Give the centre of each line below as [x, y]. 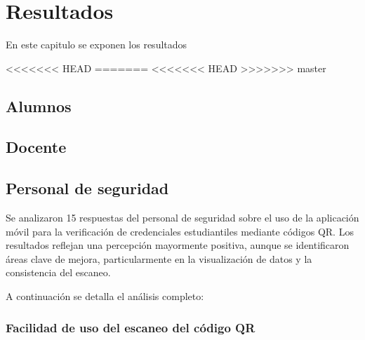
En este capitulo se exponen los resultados [97, 45]
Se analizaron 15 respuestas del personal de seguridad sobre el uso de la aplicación [182, 218]
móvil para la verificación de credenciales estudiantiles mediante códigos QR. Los [180, 231]
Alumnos [39, 106]
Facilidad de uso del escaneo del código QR [131, 327]
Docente [36, 147]
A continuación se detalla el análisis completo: [105, 296]
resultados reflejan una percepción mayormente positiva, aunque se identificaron [178, 245]
